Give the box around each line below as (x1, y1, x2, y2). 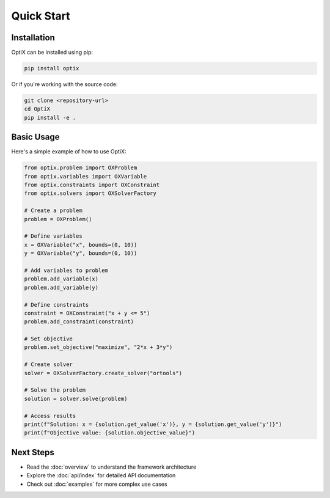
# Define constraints (24, 301, 89, 308)
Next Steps (11, 447, 54, 458)
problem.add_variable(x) (24, 276, 99, 282)
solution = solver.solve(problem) (24, 395, 128, 402)
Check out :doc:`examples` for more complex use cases (26, 480, 167, 488)
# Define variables (24, 233, 82, 240)
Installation (11, 32, 55, 43)
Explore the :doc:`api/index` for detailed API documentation (26, 472, 176, 479)
